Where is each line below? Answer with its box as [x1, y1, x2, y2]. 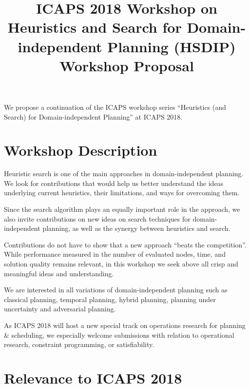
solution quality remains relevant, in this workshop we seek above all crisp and [4, 259, 238, 268]
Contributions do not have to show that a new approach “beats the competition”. [4, 239, 247, 249]
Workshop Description [4, 140, 157, 160]
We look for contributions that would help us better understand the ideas [4, 178, 224, 188]
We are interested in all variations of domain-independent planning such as [4, 285, 228, 295]
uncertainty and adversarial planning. [4, 304, 116, 314]
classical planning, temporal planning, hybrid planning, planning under [4, 294, 216, 304]
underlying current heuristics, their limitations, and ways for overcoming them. [4, 187, 240, 198]
